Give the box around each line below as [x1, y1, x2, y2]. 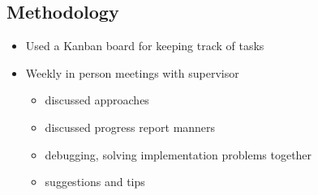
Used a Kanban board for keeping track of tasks [25, 37, 264, 54]
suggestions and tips [45, 173, 145, 190]
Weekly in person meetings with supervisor [25, 64, 239, 81]
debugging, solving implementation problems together [45, 146, 312, 163]
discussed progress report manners [45, 118, 216, 135]
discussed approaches [45, 91, 149, 108]
